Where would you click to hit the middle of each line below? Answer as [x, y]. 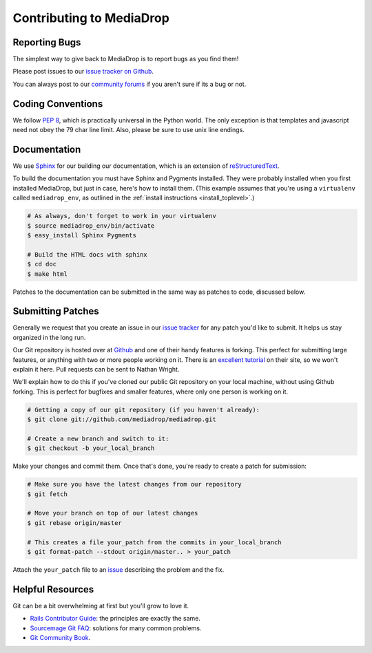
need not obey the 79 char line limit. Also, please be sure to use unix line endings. [128, 130]
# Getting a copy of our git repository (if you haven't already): [144, 410]
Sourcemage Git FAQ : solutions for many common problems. [116, 628]
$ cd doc [42, 264]
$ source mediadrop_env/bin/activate [91, 226]
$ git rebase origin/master [74, 523]
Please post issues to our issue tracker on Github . [83, 72]
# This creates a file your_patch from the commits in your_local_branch [154, 542]
